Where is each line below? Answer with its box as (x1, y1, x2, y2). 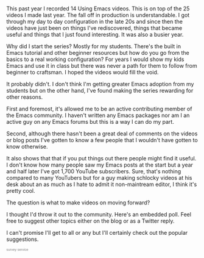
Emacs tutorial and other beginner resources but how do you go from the (6, 49, 190, 57)
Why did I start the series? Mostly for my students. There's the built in (6, 43, 181, 50)
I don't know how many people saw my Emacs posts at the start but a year (6, 161, 194, 169)
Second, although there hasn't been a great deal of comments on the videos (6, 130, 198, 137)
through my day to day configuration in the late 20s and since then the (6, 18, 183, 26)
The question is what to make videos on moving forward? (6, 199, 150, 206)
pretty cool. (6, 187, 35, 195)
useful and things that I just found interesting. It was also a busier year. (6, 31, 184, 38)
